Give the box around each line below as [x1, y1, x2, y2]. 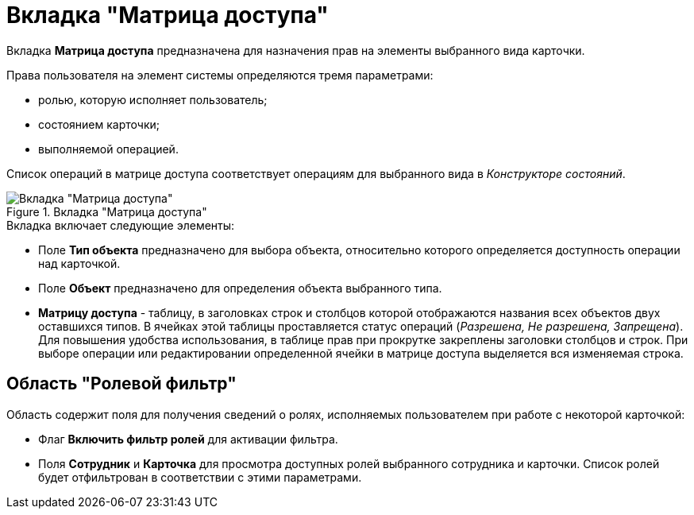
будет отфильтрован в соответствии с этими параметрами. [38, 470, 362, 484]
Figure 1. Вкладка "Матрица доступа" [6, 204, 207, 219]
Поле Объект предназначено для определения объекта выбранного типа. [38, 281, 442, 295]
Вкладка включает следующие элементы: [6, 218, 235, 232]
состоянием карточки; [38, 117, 160, 131]
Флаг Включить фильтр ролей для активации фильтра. [38, 432, 338, 446]
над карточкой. [38, 256, 121, 270]
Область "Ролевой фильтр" [6, 374, 237, 394]
